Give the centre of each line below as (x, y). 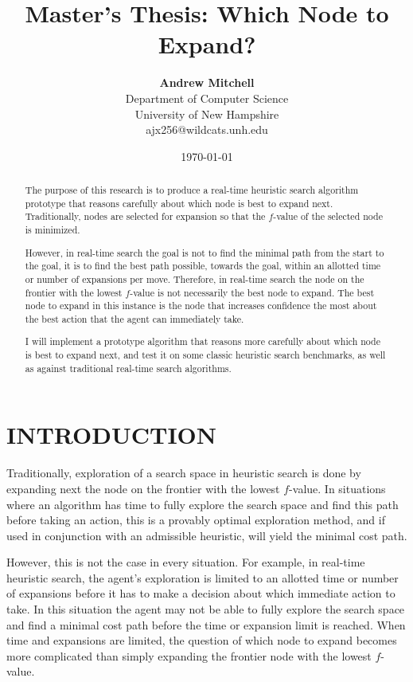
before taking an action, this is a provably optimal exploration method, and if (196, 520)
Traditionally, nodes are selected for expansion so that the (145, 216)
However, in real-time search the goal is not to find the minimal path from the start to (205, 252)
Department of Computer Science (207, 98)
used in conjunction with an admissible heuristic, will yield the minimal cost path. (207, 535)
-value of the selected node (328, 216)
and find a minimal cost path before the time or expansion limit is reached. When (206, 624)
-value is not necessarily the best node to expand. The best (252, 292)
